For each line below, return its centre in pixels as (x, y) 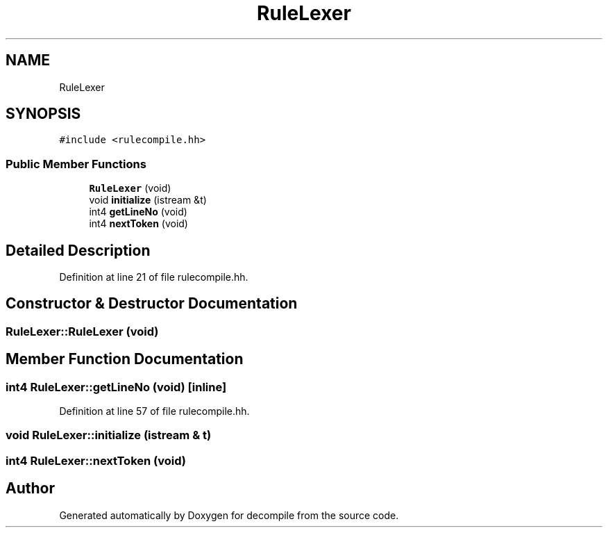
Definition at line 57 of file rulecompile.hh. (154, 411)
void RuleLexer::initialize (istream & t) (109, 435)
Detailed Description (78, 250)
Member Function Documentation (125, 359)
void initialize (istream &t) (148, 200)
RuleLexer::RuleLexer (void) (82, 331)
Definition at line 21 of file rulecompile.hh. (154, 277)
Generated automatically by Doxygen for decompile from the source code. (229, 515)
